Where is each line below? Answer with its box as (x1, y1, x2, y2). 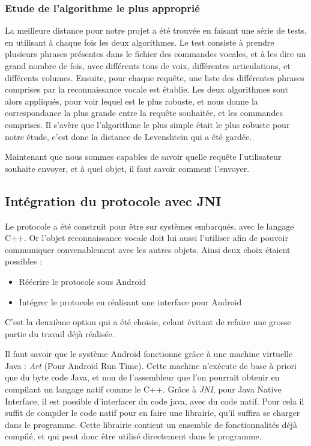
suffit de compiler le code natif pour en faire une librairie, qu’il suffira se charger (5, 406, 300, 419)
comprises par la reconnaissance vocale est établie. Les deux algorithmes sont (5, 83, 288, 96)
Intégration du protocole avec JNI (5, 191, 222, 210)
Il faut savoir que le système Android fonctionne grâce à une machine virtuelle (5, 347, 293, 360)
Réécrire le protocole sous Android (19, 275, 146, 287)
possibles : (5, 255, 43, 267)
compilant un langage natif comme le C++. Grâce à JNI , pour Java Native (5, 383, 282, 396)
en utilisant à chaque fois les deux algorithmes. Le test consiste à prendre (5, 35, 274, 48)
